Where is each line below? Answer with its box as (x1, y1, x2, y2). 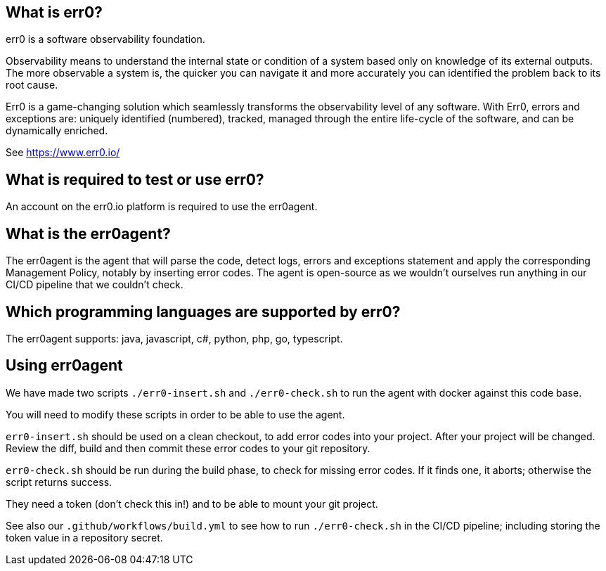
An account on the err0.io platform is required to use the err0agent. (6, 200, 318, 213)
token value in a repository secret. (6, 531, 163, 544)
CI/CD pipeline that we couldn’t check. (6, 278, 183, 291)
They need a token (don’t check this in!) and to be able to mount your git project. (6, 497, 378, 510)
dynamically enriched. (6, 124, 108, 137)
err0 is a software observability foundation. (6, 33, 205, 46)
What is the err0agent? (6, 224, 171, 243)
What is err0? (6, 4, 103, 21)
